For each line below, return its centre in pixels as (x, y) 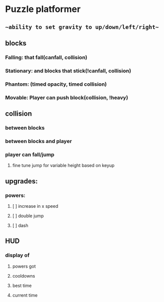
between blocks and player (39, 141)
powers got (24, 266)
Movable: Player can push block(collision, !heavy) (67, 97)
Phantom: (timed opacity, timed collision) (56, 84)
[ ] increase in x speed (35, 206)
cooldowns (24, 276)
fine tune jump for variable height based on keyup (63, 165)
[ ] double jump (28, 216)
